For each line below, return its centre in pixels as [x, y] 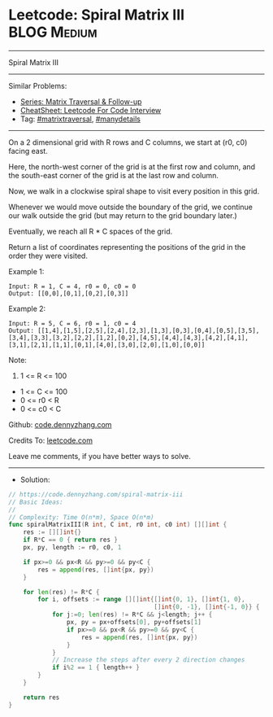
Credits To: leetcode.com [51, 440]
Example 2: [27, 308]
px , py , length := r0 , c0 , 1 [72, 548]
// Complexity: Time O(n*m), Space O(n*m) [81, 517]
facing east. [28, 151]
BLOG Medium [53, 32]
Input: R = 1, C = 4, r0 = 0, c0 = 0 [72, 286]
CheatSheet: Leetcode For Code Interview [91, 110]
